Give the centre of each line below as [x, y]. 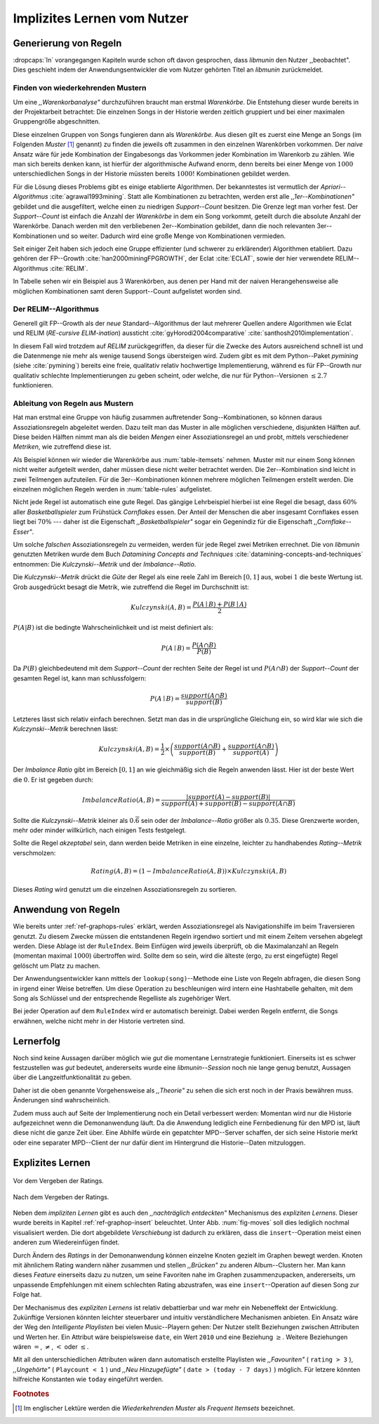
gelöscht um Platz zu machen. [57, 965]
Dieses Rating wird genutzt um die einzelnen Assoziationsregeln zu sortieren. [125, 890]
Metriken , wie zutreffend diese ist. [62, 447]
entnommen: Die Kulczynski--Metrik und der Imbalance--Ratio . [105, 564]
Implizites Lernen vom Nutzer [101, 18]
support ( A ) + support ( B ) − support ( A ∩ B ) [228, 803]
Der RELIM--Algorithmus [56, 309]
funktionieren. [33, 385]
